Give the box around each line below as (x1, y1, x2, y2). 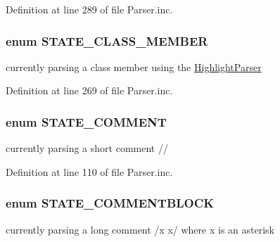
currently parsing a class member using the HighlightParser (6, 59, 262, 74)
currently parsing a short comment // (6, 141, 168, 155)
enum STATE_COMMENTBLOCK (6, 194, 215, 212)
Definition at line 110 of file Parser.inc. (6, 164, 173, 179)
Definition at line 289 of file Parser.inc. (6, 2, 173, 16)
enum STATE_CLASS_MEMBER (6, 32, 208, 49)
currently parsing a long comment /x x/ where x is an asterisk (6, 222, 274, 236)
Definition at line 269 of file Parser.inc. (6, 83, 173, 98)
